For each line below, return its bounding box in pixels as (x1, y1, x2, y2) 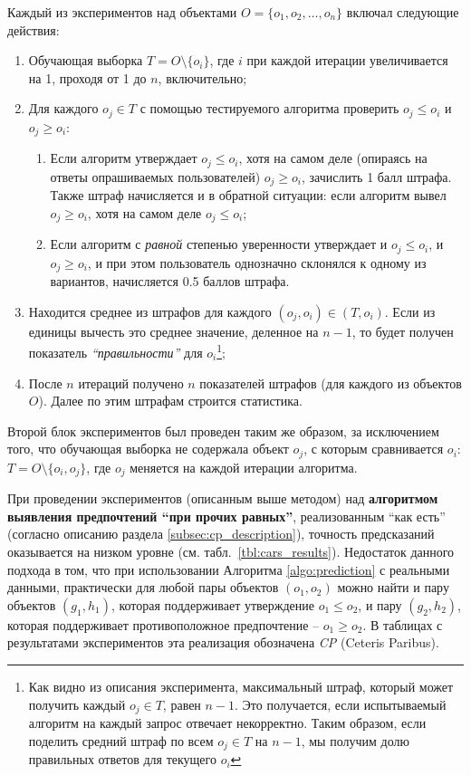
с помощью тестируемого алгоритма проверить (139, 99, 399, 118)
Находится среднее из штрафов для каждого (28, 301, 272, 321)
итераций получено (78, 373, 184, 392)
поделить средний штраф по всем (28, 731, 214, 750)
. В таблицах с (362, 615, 443, 634)
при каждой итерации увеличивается (246, 51, 448, 70)
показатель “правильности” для (28, 342, 203, 361)
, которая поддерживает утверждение (111, 595, 315, 614)
